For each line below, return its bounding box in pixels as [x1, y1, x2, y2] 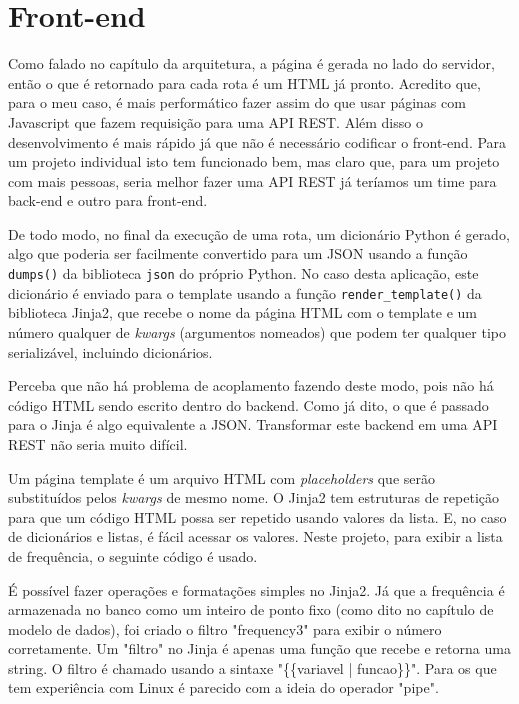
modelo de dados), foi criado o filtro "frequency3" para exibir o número [8, 618, 442, 639]
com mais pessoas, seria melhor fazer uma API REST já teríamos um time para [8, 170, 497, 191]
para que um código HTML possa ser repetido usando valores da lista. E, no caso [8, 506, 507, 527]
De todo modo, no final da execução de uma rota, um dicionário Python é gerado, [8, 223, 510, 244]
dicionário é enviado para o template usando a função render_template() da [8, 282, 482, 303]
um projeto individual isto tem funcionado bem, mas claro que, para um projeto [8, 151, 500, 172]
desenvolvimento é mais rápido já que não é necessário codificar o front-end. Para [8, 131, 507, 152]
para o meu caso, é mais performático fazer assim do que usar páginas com [8, 92, 466, 113]
